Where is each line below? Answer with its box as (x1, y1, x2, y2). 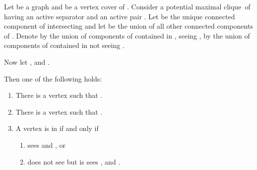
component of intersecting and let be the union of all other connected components (4, 21, 253, 31)
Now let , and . (4, 56, 50, 67)
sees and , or (27, 139, 65, 150)
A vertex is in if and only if (15, 123, 99, 133)
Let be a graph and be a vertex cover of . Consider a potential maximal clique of (4, 1, 251, 11)
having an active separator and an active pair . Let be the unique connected (4, 11, 235, 21)
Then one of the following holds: (4, 73, 102, 84)
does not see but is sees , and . (27, 156, 121, 167)
